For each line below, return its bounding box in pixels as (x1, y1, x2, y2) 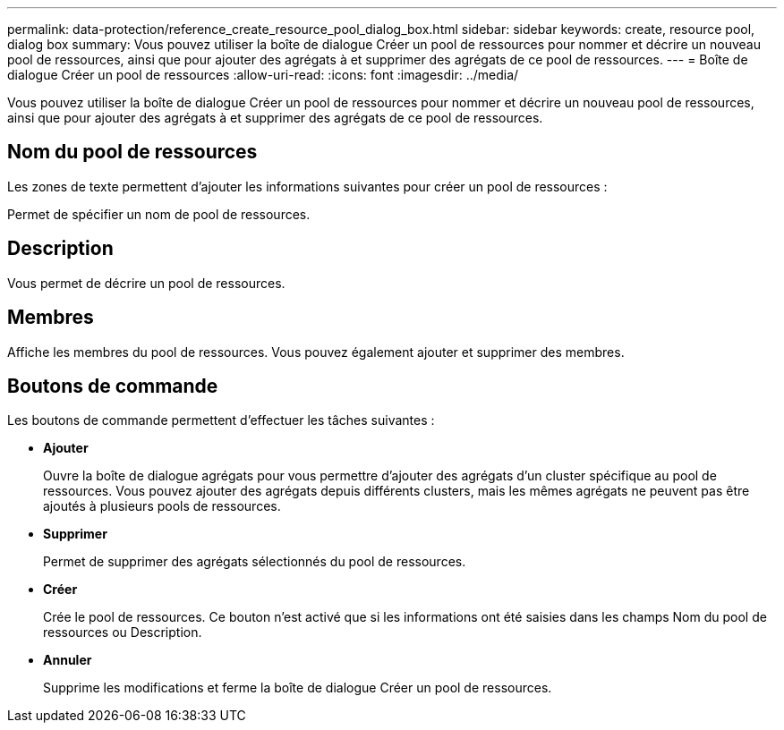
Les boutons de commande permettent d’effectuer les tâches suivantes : (7, 412, 435, 429)
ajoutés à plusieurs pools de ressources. (43, 498, 281, 514)
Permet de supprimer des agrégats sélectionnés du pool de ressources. (43, 554, 466, 570)
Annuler (43, 652, 92, 668)
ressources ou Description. (43, 624, 202, 641)
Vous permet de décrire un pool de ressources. (7, 275, 285, 291)
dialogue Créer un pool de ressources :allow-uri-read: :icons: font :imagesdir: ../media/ (7, 67, 519, 82)
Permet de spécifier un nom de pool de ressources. (7, 206, 311, 222)
